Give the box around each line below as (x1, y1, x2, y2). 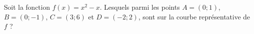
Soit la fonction (4, 2, 50, 12)
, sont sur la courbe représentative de (138, 11, 250, 21)
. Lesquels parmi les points (100, 2, 180, 12)
